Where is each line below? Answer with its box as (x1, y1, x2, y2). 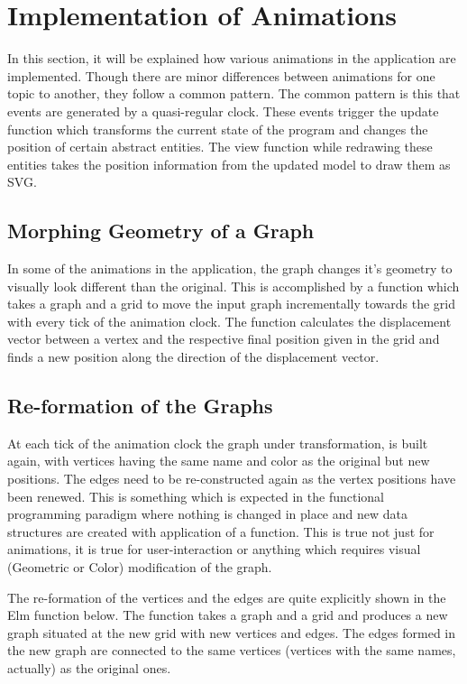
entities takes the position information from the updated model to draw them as (7, 154, 451, 173)
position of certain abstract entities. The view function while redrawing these (7, 137, 433, 156)
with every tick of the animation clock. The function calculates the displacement (7, 311, 452, 330)
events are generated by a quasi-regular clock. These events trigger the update (7, 101, 439, 120)
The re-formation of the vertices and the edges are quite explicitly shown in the (7, 587, 446, 606)
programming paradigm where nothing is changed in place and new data (7, 504, 407, 523)
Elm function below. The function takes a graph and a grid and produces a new (7, 605, 448, 624)
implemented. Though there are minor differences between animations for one (7, 66, 435, 85)
